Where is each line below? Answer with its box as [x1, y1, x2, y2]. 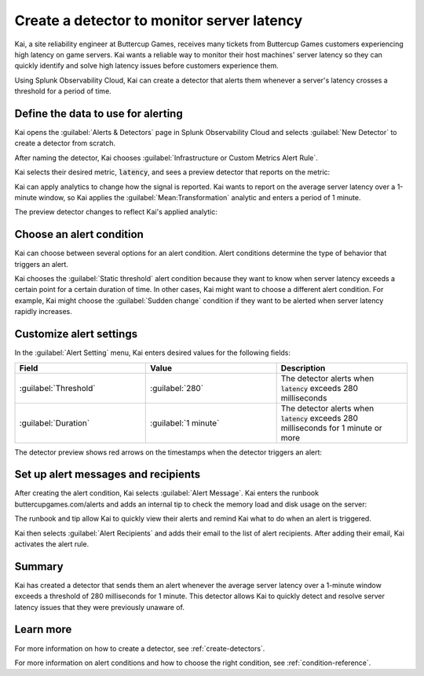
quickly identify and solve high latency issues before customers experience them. [14, 61, 279, 71]
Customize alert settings [14, 327, 137, 341]
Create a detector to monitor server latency [14, 12, 303, 29]
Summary [14, 560, 64, 573]
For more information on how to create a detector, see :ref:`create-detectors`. [14, 644, 265, 653]
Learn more [14, 623, 72, 636]
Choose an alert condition [14, 228, 144, 241]
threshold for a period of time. [14, 86, 111, 96]
